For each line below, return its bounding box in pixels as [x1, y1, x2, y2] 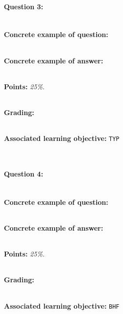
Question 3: [4, 1, 43, 11]
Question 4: [4, 168, 43, 178]
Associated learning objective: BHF [4, 300, 120, 311]
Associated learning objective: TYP [4, 133, 120, 143]
